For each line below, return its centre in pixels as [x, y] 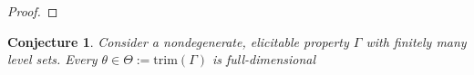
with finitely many [416, 41]
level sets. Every [52, 59]
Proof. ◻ [33, 11]
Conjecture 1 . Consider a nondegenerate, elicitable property [178, 41]
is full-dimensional [264, 59]
